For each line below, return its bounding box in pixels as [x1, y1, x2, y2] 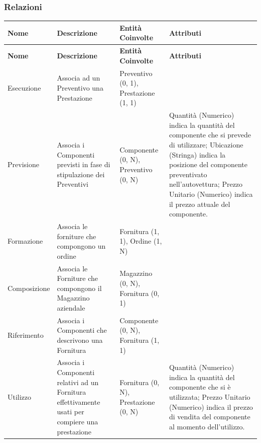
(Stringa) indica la [169, 149, 226, 160]
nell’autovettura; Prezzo [169, 179, 243, 189]
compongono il [57, 282, 102, 293]
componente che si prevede [169, 129, 251, 140]
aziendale [57, 303, 85, 313]
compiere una [57, 416, 98, 427]
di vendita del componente [169, 411, 250, 422]
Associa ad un [57, 72, 100, 83]
